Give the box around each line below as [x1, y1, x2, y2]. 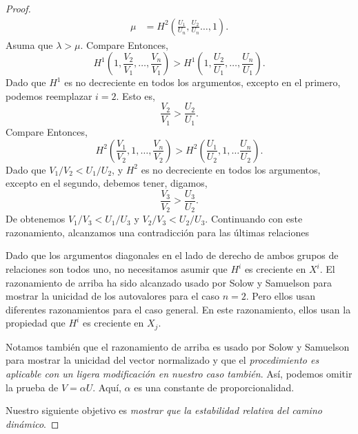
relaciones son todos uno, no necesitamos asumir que [6, 262, 228, 276]
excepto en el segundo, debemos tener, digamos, [6, 176, 208, 190]
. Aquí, [92, 380, 121, 394]
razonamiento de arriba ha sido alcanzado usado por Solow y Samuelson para [6, 275, 332, 289]
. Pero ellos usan [246, 289, 316, 303]
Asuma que [6, 37, 53, 52]
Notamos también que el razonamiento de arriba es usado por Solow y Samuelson [6, 339, 350, 353]
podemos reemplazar [6, 88, 92, 103]
